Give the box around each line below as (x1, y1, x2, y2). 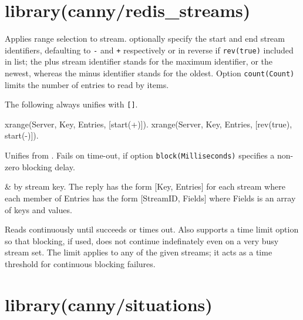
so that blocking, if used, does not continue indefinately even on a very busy (5, 234, 279, 247)
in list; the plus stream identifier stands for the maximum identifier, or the (5, 55, 272, 68)
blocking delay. (22, 160, 75, 173)
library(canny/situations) (5, 292, 213, 316)
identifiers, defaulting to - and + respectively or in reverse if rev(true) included (5, 43, 294, 56)
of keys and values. (5, 203, 72, 215)
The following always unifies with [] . (5, 98, 138, 110)
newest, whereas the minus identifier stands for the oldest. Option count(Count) (5, 66, 295, 79)
